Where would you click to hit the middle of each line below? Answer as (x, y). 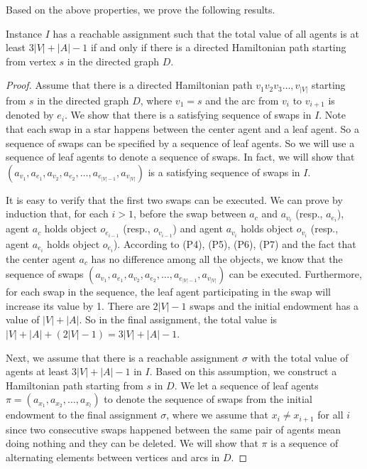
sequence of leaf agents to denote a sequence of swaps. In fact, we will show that (180, 157)
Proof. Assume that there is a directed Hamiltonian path (129, 85)
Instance (24, 33)
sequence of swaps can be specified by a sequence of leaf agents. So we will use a (180, 142)
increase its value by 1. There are (78, 305)
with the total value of (300, 357)
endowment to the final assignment (82, 415)
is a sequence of (305, 443)
